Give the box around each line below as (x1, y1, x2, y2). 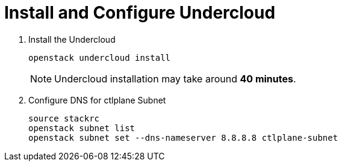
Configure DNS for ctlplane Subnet (28, 94, 166, 105)
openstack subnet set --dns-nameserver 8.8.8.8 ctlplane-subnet (28, 132, 338, 143)
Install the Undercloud (28, 34, 116, 45)
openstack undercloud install (28, 52, 171, 63)
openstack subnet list (28, 123, 135, 133)
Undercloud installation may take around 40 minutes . (54, 72, 296, 85)
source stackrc (28, 113, 100, 123)
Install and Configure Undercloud (4, 2, 276, 23)
